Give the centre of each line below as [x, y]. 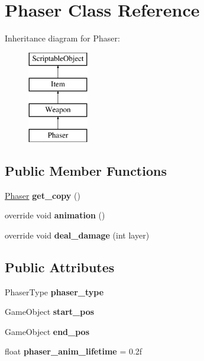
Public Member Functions [86, 170]
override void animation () [55, 215]
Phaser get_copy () [43, 195]
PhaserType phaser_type [54, 291]
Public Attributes [60, 267]
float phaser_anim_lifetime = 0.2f [74, 351]
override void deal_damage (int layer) [77, 235]
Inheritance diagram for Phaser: [62, 38]
